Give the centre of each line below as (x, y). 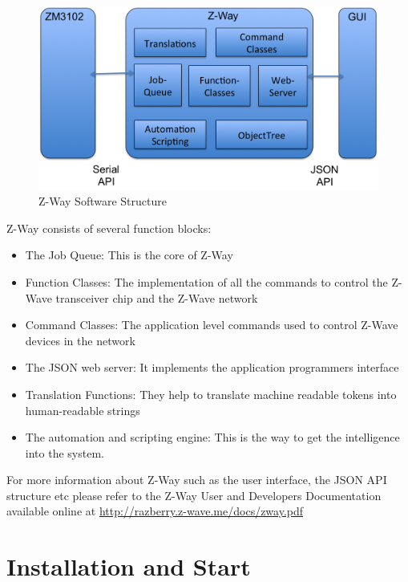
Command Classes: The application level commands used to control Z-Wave (212, 325)
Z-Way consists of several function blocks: (109, 228)
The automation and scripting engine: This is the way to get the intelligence (212, 437)
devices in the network (80, 340)
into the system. (65, 452)
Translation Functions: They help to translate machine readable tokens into (211, 394)
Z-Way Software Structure (103, 201)
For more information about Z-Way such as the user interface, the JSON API (197, 480)
